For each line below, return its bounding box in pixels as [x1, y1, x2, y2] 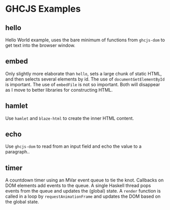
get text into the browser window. [5, 42, 75, 48]
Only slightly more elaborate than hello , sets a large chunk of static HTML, [5, 70, 162, 76]
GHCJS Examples [5, 3, 81, 15]
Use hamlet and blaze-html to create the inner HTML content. [5, 115, 134, 121]
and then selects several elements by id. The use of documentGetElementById [5, 76, 165, 82]
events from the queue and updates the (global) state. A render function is [5, 188, 161, 194]
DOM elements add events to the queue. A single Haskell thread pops [5, 182, 151, 189]
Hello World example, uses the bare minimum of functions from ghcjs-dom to [5, 37, 165, 43]
